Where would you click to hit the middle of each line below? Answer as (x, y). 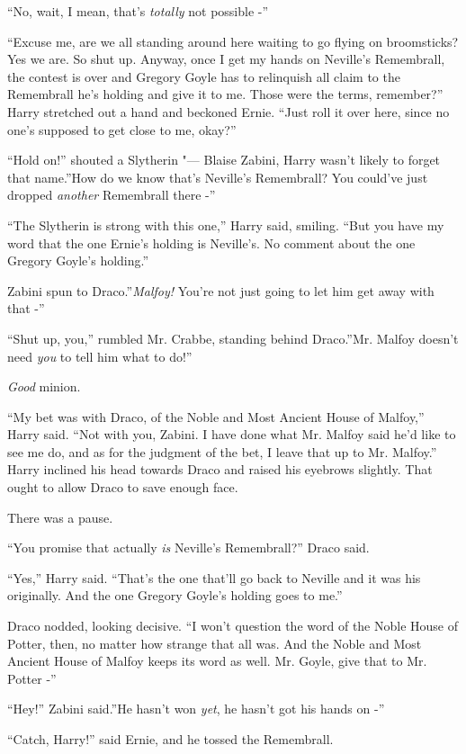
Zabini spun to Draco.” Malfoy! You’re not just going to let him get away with (221, 290)
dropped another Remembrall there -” (112, 195)
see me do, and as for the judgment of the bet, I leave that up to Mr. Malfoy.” (222, 451)
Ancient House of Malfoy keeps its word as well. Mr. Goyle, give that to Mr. (217, 661)
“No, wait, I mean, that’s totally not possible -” (138, 11)
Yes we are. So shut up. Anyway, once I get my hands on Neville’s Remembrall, (226, 59)
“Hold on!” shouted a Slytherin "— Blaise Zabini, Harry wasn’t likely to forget (224, 160)
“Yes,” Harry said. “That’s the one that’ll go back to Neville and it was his (214, 577)
